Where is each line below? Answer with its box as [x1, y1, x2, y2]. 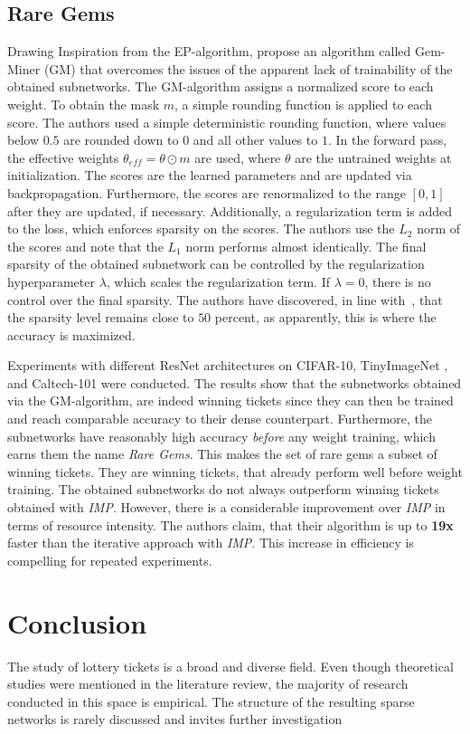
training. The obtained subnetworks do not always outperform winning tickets [7, 480, 439, 499]
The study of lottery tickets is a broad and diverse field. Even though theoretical [7, 656, 454, 675]
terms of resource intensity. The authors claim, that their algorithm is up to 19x [7, 515, 454, 534]
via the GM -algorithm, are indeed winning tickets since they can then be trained [7, 391, 454, 410]
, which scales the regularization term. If [106, 272, 331, 291]
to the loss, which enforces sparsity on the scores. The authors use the [7, 219, 395, 238]
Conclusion [7, 604, 147, 641]
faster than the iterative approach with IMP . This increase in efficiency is [7, 533, 414, 552]
